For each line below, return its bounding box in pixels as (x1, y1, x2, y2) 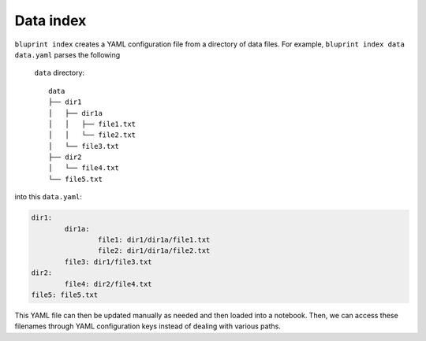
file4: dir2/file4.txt (64, 280, 153, 288)
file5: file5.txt (31, 290, 99, 299)
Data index (14, 12, 87, 29)
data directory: (34, 68, 85, 78)
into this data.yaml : (14, 192, 82, 202)
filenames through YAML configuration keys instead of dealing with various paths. (14, 321, 282, 331)
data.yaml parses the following (14, 50, 121, 59)
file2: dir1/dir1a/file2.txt (97, 246, 211, 255)
